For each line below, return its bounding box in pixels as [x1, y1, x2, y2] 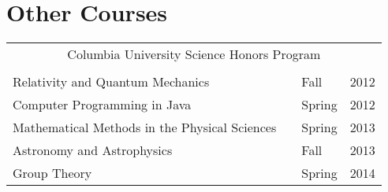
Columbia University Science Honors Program [67, 45, 321, 64]
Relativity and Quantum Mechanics [13, 72, 210, 91]
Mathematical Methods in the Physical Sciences [13, 118, 277, 137]
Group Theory [13, 164, 92, 183]
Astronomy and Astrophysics [13, 141, 173, 160]
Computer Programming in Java [13, 95, 192, 114]
